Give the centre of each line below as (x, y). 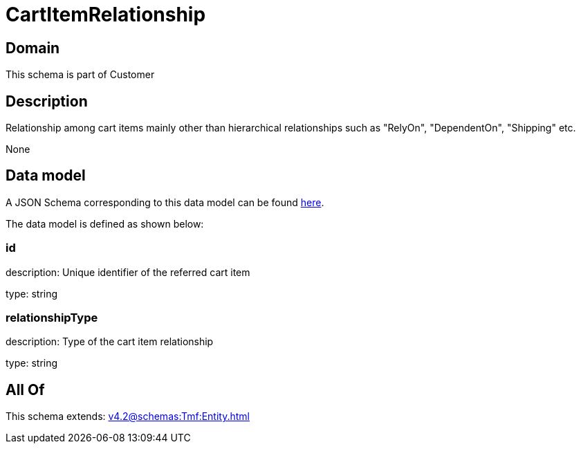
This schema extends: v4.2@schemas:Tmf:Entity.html (128, 416)
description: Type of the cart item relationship (110, 342)
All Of (25, 390)
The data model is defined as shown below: (105, 223)
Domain (33, 48)
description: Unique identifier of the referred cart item (128, 272)
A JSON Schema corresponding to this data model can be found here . (165, 202)
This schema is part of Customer (80, 75)
